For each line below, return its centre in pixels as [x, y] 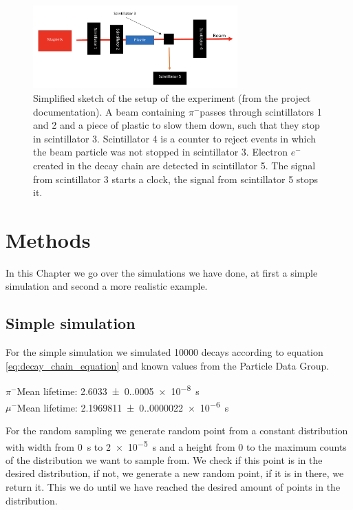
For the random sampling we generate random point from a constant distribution [177, 430]
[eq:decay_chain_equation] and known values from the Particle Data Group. [168, 365]
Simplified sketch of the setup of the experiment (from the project [172, 97]
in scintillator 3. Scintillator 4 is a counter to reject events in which [175, 138]
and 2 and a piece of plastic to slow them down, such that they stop [176, 125]
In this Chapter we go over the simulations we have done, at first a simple [162, 272]
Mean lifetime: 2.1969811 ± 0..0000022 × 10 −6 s [123, 406]
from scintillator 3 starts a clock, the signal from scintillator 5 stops [176, 179]
